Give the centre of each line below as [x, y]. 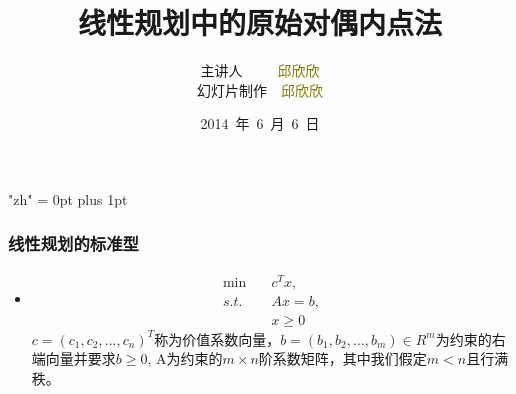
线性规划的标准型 [73, 243]
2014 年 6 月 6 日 [260, 123]
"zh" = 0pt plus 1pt [68, 198]
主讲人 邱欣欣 [260, 70]
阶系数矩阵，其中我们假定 [342, 358]
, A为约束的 [185, 358]
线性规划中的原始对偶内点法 [259, 22]
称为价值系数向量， [217, 338]
